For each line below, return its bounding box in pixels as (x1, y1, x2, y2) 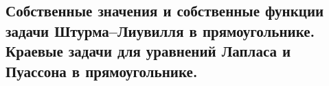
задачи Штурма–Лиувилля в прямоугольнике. (5, 20, 315, 41)
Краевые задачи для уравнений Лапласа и (5, 40, 291, 61)
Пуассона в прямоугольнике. (5, 60, 198, 81)
